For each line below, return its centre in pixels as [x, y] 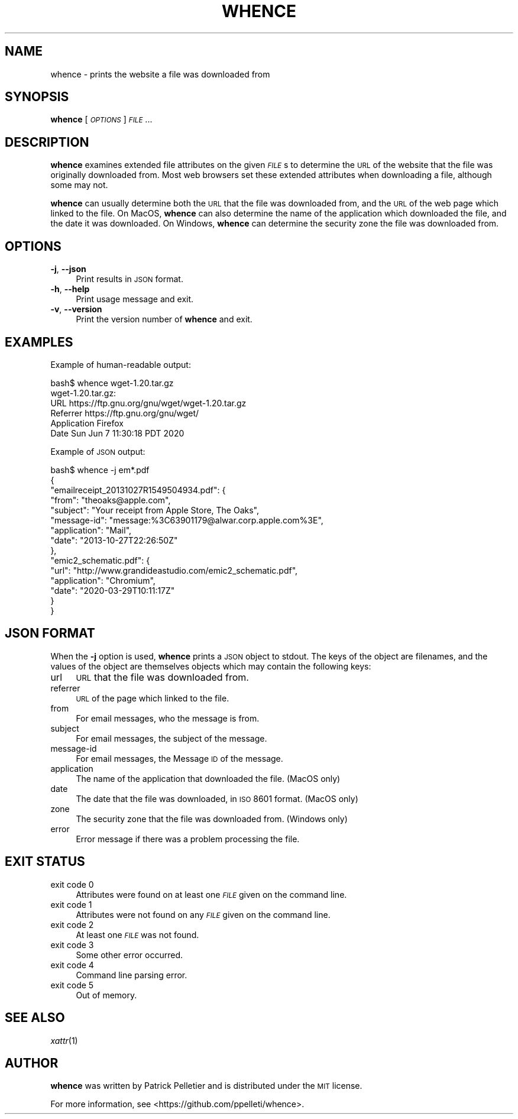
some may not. [79, 185]
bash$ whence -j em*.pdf [100, 470]
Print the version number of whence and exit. [164, 319]
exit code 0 [72, 884]
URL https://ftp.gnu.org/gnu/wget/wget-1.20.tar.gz [148, 403]
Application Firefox [87, 423]
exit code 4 [72, 965]
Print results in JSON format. [129, 279]
